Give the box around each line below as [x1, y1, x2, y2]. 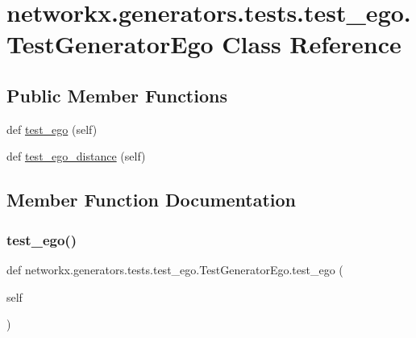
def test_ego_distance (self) [6, 148, 146, 165]
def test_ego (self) [6, 120, 98, 137]
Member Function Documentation [6, 187, 297, 212]
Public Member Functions [6, 82, 227, 107]
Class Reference [222, 27, 401, 61]
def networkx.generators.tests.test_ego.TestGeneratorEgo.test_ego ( [6, 261, 343, 277]
